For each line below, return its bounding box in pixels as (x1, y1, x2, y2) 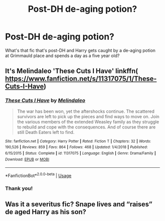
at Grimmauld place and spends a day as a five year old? (5, 53, 120, 59)
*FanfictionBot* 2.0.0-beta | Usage (5, 172, 72, 178)
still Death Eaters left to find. (17, 129, 75, 135)
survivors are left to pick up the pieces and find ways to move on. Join (17, 113, 160, 119)
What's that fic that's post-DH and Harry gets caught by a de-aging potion (5, 47, 156, 53)
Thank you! (5, 185, 33, 191)
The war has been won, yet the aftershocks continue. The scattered (17, 108, 155, 114)
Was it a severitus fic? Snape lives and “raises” (5, 200, 153, 209)
